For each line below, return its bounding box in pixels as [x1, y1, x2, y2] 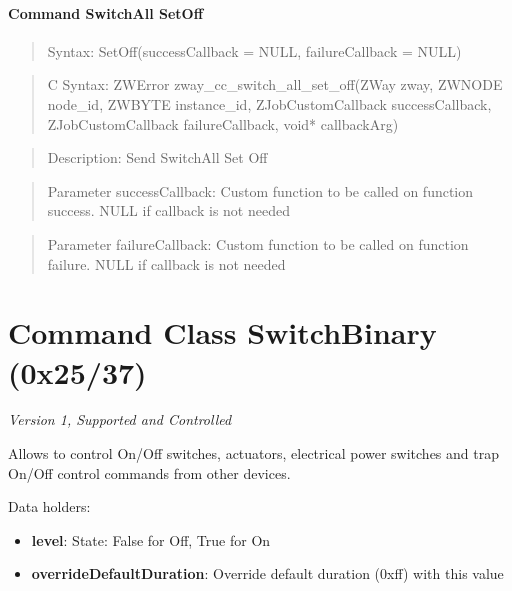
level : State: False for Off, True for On [31, 529, 271, 550]
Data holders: [8, 496, 91, 517]
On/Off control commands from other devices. [8, 462, 291, 483]
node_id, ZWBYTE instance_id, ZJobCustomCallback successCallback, [47, 93, 492, 114]
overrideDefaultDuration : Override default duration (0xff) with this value [31, 563, 504, 584]
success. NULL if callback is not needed [47, 200, 290, 221]
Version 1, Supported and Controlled [8, 409, 232, 430]
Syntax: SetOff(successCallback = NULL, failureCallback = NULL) [47, 40, 462, 61]
